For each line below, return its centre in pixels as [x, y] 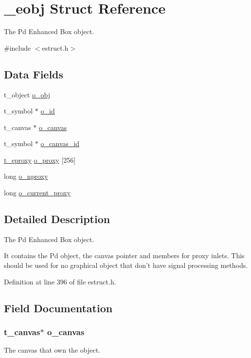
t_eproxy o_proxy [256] [40, 160]
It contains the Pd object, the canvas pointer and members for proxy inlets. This [124, 255]
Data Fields [34, 74]
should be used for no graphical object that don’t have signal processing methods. [126, 265]
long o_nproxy [26, 176]
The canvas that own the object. [52, 350]
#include [18, 47]
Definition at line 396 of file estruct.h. [60, 281]
